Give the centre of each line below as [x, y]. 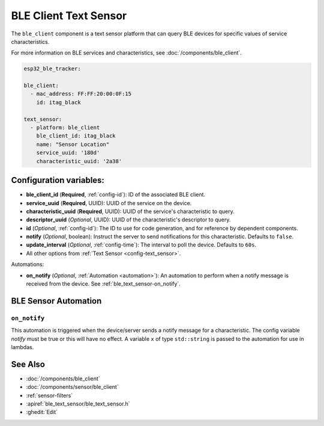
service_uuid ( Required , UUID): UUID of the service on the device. [109, 203]
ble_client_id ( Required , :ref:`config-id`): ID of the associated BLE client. [116, 194]
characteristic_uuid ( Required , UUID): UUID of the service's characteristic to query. [130, 211]
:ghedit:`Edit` [42, 412]
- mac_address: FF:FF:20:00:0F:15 [81, 94]
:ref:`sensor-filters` [49, 395]
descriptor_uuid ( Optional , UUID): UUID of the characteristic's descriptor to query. [128, 220]
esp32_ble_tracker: [52, 69]
